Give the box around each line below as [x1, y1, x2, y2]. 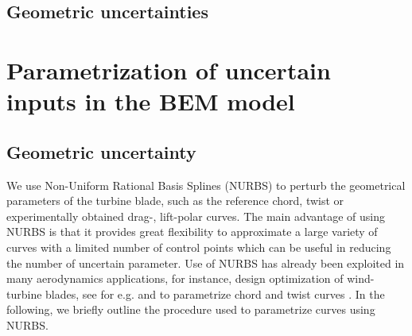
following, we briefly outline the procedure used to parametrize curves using [6, 301, 375, 318]
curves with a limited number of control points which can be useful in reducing [6, 238, 391, 255]
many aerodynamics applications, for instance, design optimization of [6, 270, 344, 287]
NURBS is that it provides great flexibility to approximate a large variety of [6, 223, 378, 240]
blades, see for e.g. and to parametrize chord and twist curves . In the [45, 285, 385, 302]
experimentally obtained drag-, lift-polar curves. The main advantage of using [6, 207, 385, 224]
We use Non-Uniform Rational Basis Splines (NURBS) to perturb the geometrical [6, 176, 406, 193]
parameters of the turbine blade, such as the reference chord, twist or [6, 192, 344, 209]
